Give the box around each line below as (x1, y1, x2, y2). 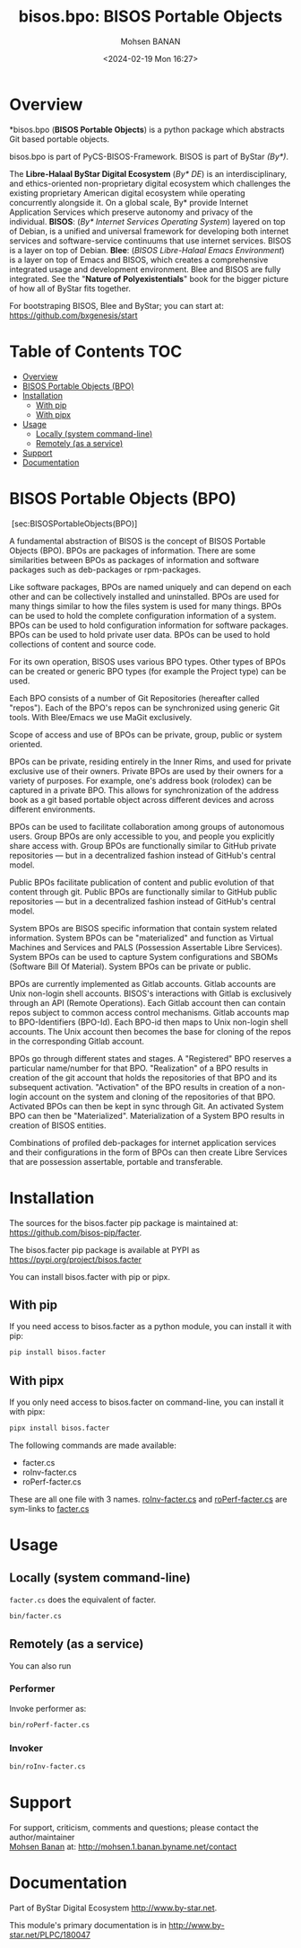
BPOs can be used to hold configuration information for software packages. (9, 620, 288, 630)
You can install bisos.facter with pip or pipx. (9, 1271, 170, 1282)
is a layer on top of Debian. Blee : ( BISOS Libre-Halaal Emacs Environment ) (9, 244, 285, 255)
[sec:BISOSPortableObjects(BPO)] (11, 518, 138, 529)
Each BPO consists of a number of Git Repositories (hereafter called (9, 692, 260, 703)
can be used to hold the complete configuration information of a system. (9, 610, 277, 621)
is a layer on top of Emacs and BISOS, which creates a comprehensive (9, 254, 269, 265)
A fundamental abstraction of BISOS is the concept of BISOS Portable (9, 535, 266, 546)
